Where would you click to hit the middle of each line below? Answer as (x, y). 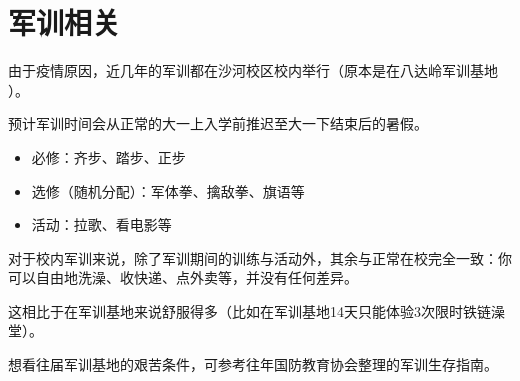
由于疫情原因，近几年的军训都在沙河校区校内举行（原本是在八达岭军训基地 (253, 70)
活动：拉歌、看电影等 (101, 224)
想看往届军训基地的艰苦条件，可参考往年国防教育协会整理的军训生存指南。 (253, 364)
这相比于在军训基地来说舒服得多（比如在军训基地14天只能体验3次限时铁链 (249, 310)
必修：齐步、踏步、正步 (108, 156)
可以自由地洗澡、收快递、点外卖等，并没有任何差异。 (183, 277)
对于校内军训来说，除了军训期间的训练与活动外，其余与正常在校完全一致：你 (260, 257)
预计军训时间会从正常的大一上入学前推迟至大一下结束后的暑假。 (218, 123)
